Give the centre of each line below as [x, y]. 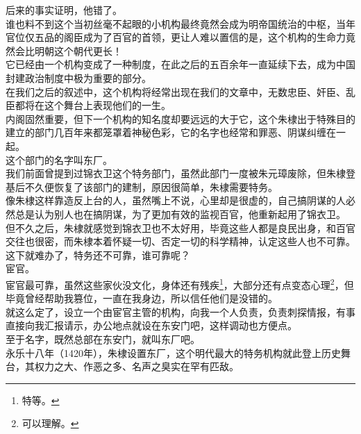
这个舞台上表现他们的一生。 [107, 105]
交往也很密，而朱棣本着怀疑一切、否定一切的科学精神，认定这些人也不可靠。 [180, 241]
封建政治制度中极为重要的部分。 [78, 77]
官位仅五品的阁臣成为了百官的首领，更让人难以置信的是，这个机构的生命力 [176, 37]
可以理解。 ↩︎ [50, 423]
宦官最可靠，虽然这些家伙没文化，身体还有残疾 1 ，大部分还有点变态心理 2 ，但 [180, 283]
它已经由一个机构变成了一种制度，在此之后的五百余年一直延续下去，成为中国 [180, 64]
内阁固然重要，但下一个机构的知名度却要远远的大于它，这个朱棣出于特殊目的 [180, 118]
